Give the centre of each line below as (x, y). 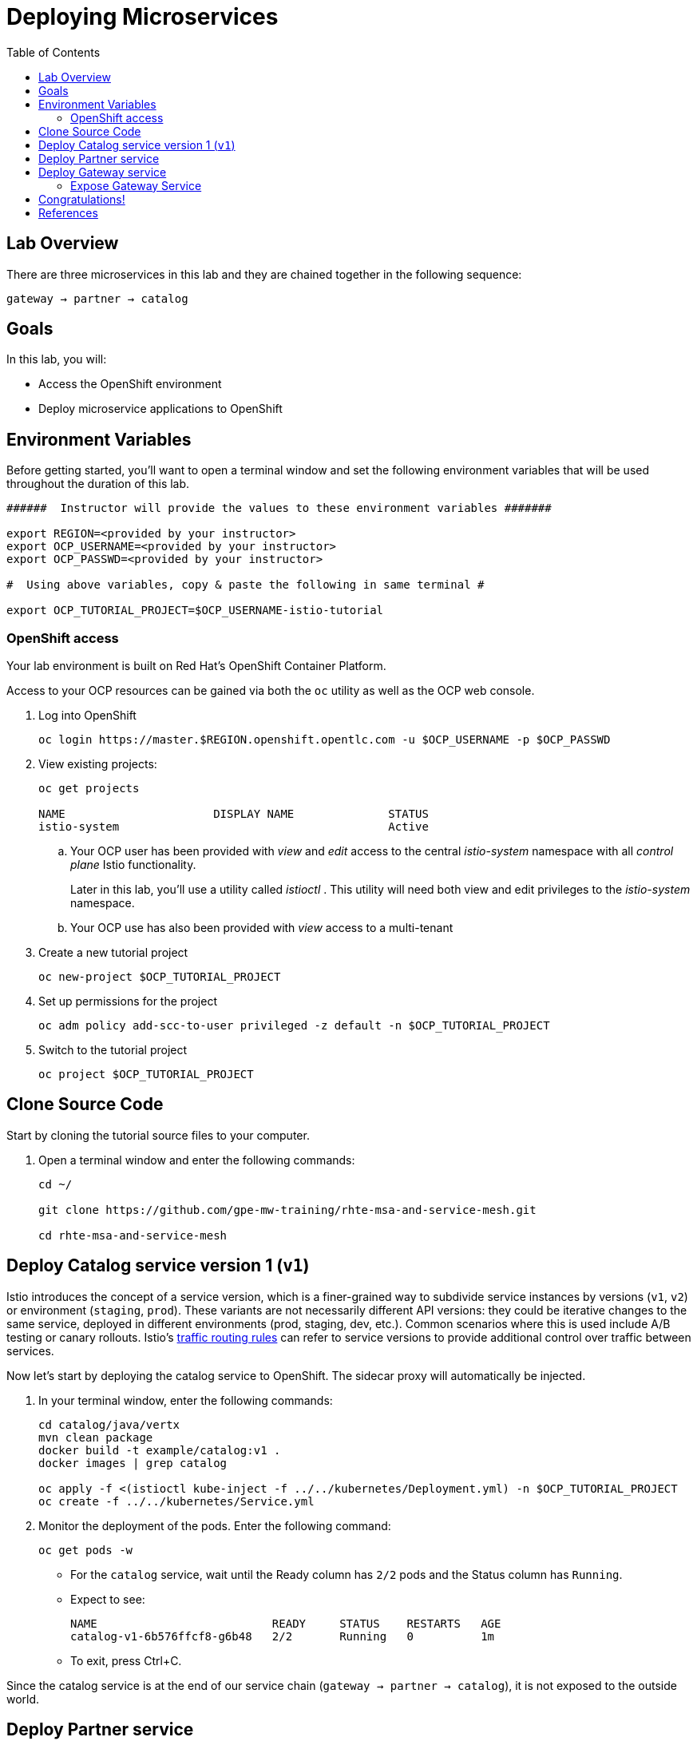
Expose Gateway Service (136, 185)
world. (23, 1699)
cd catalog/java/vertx (109, 1424)
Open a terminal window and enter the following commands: (197, 1160)
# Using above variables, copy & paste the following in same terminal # (246, 585)
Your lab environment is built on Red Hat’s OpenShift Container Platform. (196, 666)
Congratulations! (82, 199)
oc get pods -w (86, 1550)
